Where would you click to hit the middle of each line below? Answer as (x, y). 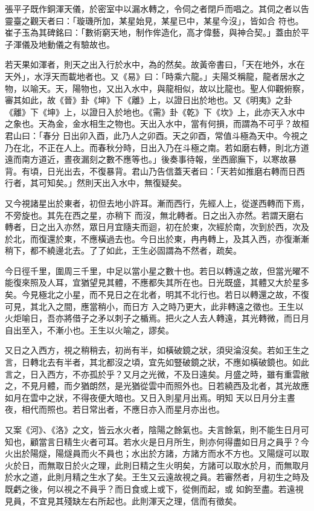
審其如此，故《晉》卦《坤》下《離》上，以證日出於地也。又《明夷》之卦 (149, 100)
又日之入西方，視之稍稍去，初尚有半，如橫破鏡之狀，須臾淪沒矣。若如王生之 (157, 350)
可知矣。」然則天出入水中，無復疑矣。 (112, 183)
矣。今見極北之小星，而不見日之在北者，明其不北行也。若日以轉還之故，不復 (157, 294)
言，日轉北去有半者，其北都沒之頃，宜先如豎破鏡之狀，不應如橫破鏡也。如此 (157, 362)
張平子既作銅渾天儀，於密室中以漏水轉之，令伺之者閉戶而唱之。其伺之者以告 (157, 8)
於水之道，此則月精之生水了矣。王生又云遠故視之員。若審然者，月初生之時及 (157, 477)
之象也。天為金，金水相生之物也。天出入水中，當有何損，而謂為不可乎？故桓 (157, 124)
